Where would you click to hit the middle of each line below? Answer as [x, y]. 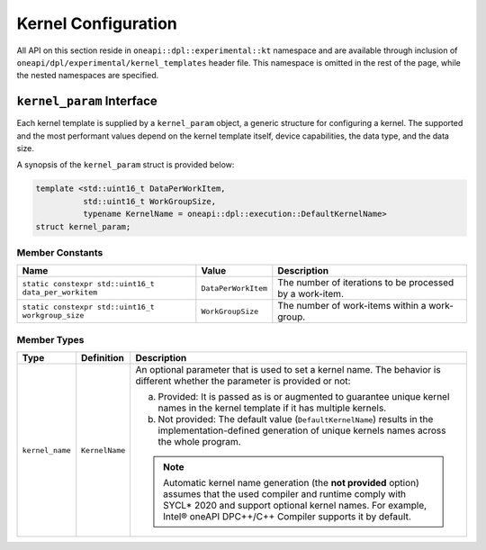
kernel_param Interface [87, 101]
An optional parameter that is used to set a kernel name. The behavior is [288, 370]
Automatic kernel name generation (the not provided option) [292, 483]
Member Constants [60, 252]
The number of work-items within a [352, 306]
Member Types [50, 339]
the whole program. [200, 442]
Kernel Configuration [97, 23]
